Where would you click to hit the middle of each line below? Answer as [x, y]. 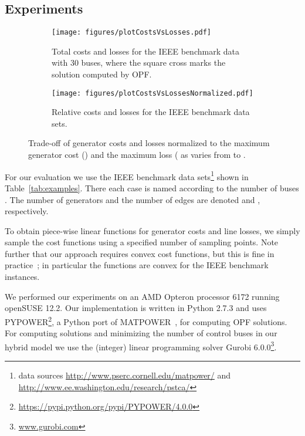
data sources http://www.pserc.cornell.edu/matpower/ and [125, 375]
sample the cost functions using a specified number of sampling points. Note [142, 242]
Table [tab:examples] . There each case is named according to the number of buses [152, 187]
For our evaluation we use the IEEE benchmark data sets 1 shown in [127, 175]
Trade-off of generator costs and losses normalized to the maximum [149, 143]
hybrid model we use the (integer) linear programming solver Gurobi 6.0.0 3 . [141, 346]
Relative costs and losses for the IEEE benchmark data [151, 112]
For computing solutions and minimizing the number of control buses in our [141, 333]
